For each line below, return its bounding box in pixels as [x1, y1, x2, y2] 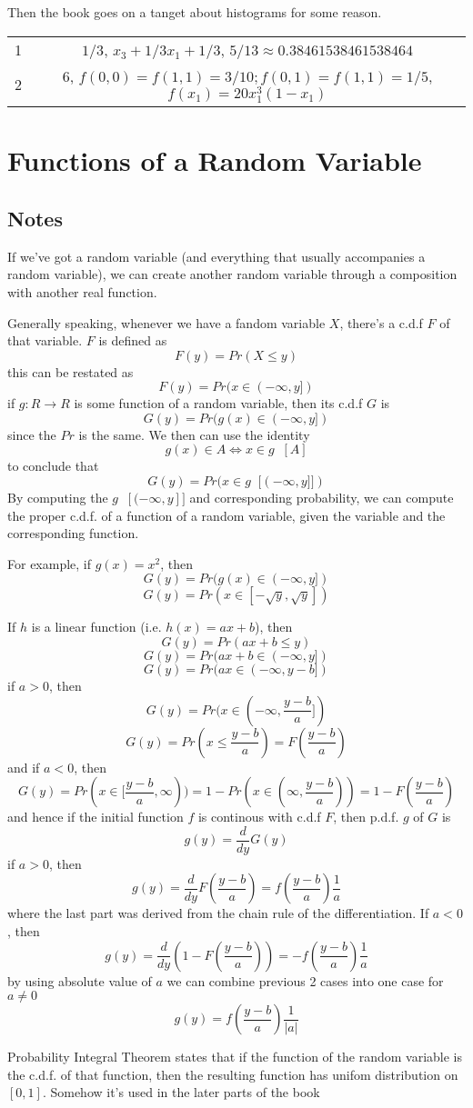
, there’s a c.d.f [339, 313, 423, 332]
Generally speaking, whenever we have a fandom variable [7, 313, 326, 332]
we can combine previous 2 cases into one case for [166, 971, 444, 990]
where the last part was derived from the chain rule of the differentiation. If [7, 903, 429, 923]
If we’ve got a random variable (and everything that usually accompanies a [7, 246, 426, 265]
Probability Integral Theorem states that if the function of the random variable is [7, 1047, 462, 1066]
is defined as [98, 331, 167, 350]
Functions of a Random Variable [7, 142, 422, 179]
